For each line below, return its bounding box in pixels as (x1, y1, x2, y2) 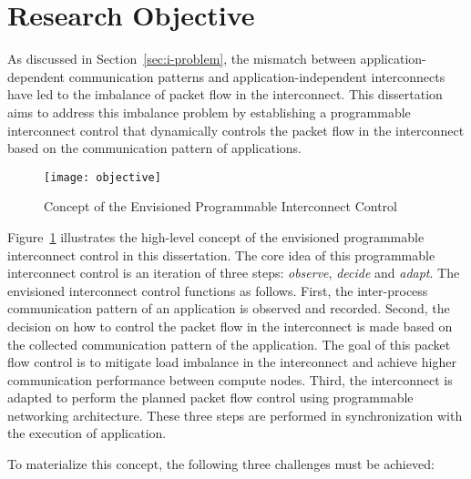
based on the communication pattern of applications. (7, 138, 302, 158)
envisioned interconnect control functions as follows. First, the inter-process (7, 280, 428, 300)
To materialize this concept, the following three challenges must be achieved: (7, 454, 435, 474)
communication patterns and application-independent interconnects (68, 66, 445, 86)
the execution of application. (7, 423, 167, 443)
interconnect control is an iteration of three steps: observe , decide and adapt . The (7, 263, 460, 282)
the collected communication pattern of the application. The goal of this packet (7, 334, 451, 353)
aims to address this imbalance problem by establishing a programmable (7, 102, 411, 121)
